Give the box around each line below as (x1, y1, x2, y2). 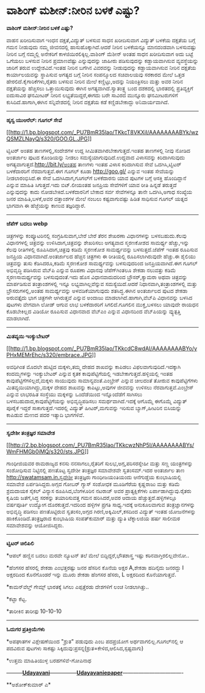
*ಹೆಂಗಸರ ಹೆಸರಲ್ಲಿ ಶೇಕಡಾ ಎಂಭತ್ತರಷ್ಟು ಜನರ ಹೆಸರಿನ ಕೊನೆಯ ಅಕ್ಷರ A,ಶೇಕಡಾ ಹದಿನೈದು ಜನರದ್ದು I (6, 563, 184, 571)
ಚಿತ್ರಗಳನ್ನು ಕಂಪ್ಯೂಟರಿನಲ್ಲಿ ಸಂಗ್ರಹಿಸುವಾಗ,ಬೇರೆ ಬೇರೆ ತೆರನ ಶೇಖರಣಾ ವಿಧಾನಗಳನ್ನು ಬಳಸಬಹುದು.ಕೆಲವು (6, 232, 187, 239)
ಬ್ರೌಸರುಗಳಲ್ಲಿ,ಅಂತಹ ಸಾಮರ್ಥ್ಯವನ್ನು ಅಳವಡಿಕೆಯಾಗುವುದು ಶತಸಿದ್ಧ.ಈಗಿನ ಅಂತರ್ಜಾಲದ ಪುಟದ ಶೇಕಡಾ (6, 287, 188, 294)
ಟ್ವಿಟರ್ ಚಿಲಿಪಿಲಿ (6, 539, 35, 547)
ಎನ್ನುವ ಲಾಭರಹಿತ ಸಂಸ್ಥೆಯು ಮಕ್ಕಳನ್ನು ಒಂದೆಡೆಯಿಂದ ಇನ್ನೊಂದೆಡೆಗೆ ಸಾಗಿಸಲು (6, 391, 142, 398)
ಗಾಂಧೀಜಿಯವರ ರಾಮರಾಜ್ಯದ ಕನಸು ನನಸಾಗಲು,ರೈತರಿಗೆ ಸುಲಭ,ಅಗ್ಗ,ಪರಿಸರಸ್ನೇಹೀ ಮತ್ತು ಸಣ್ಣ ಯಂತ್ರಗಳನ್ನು (6, 460, 193, 467)
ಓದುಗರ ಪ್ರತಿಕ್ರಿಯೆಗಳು (6, 625, 45, 632)
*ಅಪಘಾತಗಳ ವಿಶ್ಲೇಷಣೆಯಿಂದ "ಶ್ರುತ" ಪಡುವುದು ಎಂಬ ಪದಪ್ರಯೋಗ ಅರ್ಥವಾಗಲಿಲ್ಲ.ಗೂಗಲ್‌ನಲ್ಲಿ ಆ (6, 637, 184, 645)
